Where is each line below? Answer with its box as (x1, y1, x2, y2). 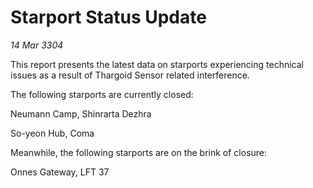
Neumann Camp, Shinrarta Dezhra (10, 107, 152, 120)
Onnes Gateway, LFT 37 (10, 166, 110, 178)
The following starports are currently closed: (10, 88, 194, 100)
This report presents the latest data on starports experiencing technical (10, 58, 304, 70)
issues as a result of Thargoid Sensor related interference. (10, 69, 250, 81)
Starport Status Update (10, 6, 207, 29)
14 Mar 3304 (10, 39, 64, 51)
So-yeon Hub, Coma (10, 127, 95, 139)
